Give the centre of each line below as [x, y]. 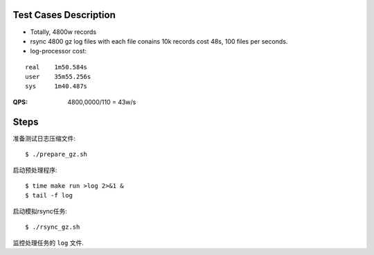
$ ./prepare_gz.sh [56, 155]
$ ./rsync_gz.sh [53, 227]
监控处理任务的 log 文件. [48, 243]
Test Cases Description [64, 15]
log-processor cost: [58, 51]
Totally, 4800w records [63, 32]
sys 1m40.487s [56, 86]
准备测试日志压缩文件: [44, 138]
